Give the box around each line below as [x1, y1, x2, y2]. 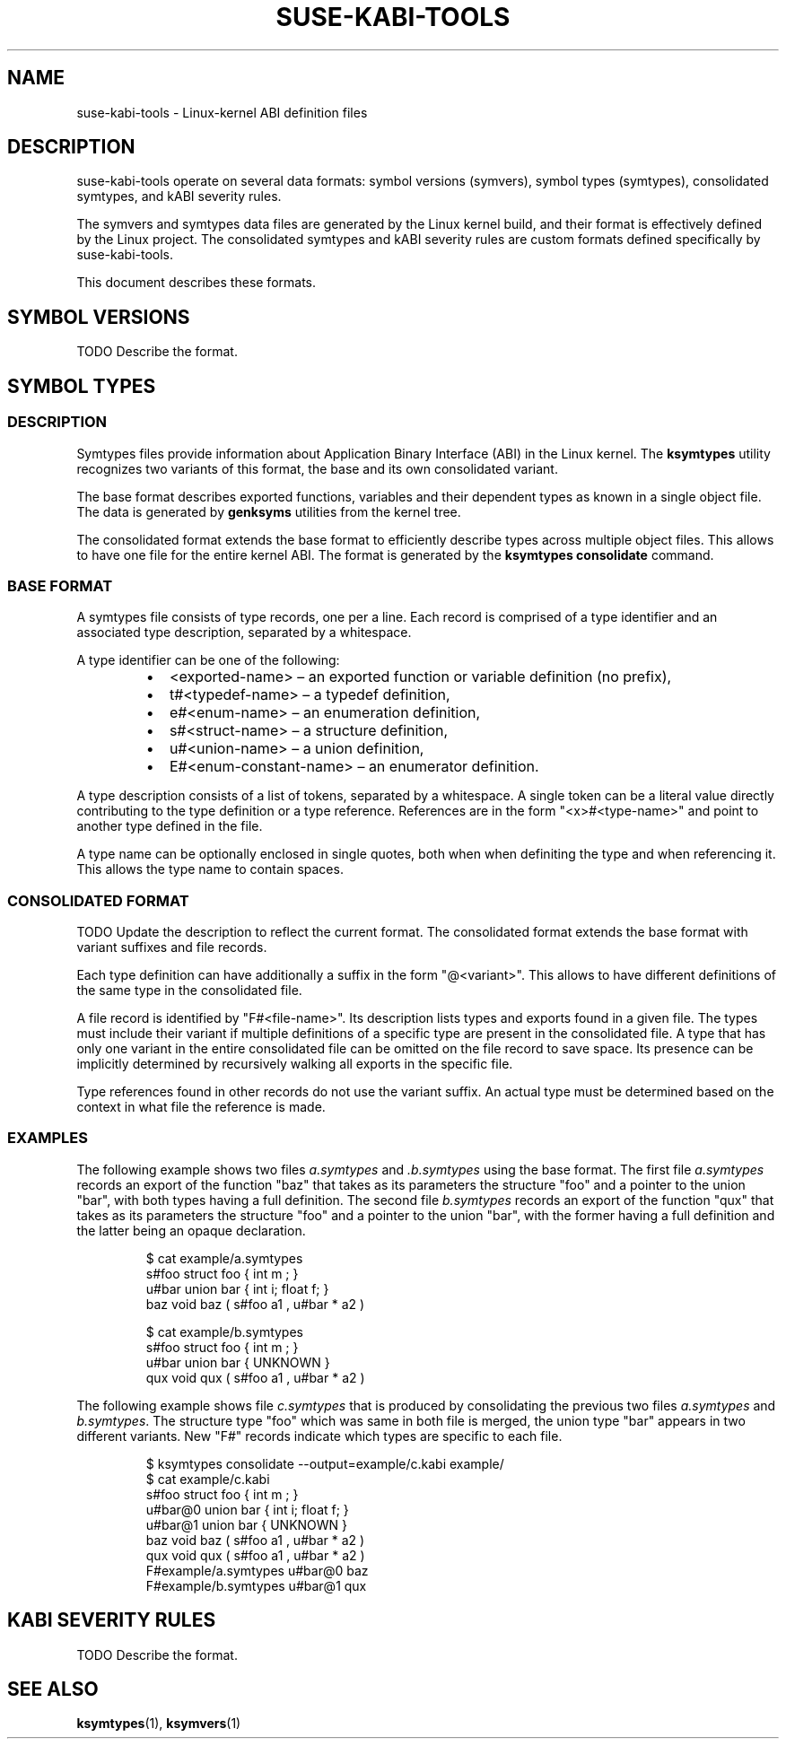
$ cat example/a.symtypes [145, 1250, 303, 1266]
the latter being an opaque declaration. [76, 1222, 306, 1238]
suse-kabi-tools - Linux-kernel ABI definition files [76, 104, 368, 120]
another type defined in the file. [76, 818, 263, 834]
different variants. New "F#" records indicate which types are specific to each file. [76, 1427, 563, 1444]
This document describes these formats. [76, 275, 317, 291]
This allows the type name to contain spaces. [76, 861, 344, 877]
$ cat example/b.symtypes [145, 1323, 303, 1340]
